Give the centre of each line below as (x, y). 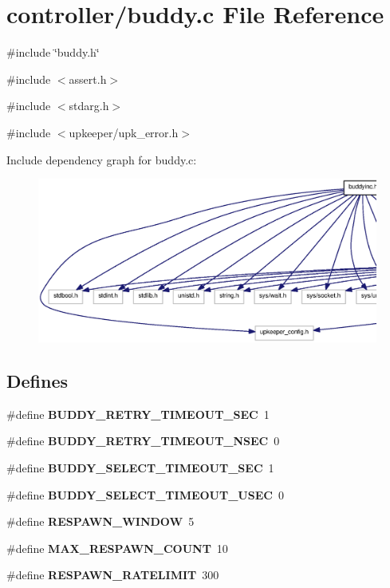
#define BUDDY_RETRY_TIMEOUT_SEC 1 (138, 414)
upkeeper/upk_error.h (124, 132)
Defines (37, 381)
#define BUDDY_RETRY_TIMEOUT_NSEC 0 (143, 441)
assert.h (88, 79)
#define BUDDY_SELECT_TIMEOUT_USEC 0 (145, 494)
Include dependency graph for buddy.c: (102, 159)
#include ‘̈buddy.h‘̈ (53, 52)
